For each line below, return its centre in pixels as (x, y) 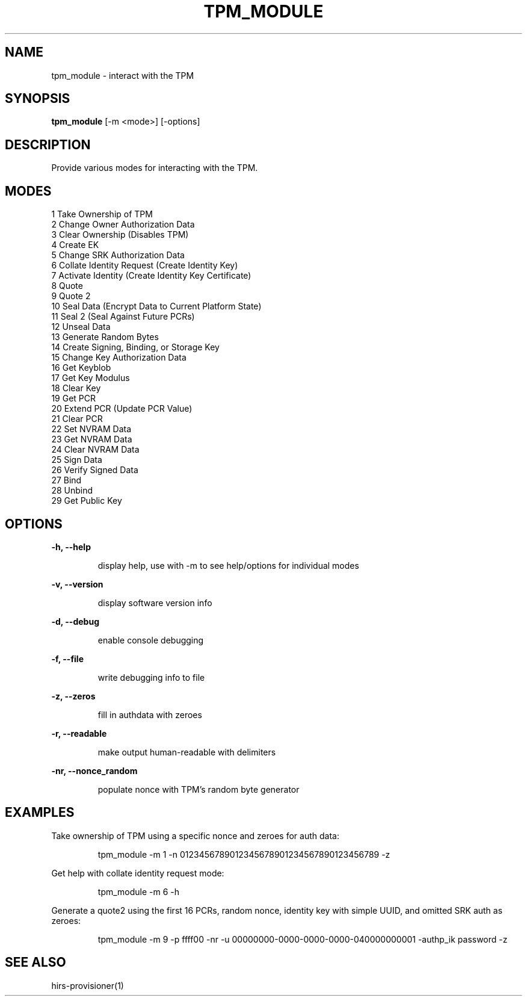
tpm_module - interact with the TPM (123, 75)
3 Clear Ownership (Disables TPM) (120, 235)
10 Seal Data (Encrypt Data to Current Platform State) (156, 306)
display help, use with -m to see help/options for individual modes (228, 565)
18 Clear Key (76, 388)
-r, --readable (79, 733)
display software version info (155, 603)
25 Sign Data (77, 460)
